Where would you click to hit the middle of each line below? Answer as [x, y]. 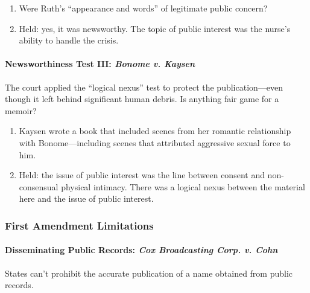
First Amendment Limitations [79, 225]
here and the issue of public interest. [86, 198]
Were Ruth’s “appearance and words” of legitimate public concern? [143, 8]
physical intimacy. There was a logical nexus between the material [183, 186]
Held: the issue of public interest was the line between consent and [142, 175]
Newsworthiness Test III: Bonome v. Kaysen [100, 64]
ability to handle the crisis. [69, 40]
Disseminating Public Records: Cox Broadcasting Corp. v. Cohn [141, 250]
